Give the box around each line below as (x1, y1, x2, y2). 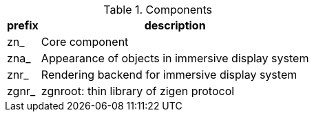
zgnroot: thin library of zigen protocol (41, 84, 235, 98)
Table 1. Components (103, 3, 213, 16)
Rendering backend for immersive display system (41, 68, 297, 81)
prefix (7, 18, 39, 32)
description (144, 18, 206, 32)
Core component (41, 35, 129, 49)
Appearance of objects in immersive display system (41, 51, 309, 65)
